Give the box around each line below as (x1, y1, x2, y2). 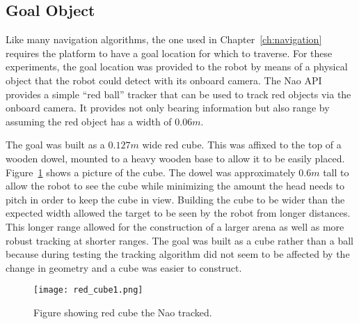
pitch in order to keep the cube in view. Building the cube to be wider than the (6, 192, 345, 206)
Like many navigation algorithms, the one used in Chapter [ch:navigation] (6, 32, 322, 47)
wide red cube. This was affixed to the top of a (142, 137, 342, 152)
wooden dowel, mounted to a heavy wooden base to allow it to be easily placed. (6, 151, 345, 165)
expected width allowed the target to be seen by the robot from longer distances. (6, 206, 351, 220)
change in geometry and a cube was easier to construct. (6, 260, 242, 275)
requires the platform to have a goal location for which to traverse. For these (6, 45, 333, 60)
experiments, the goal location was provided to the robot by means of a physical (6, 59, 348, 74)
